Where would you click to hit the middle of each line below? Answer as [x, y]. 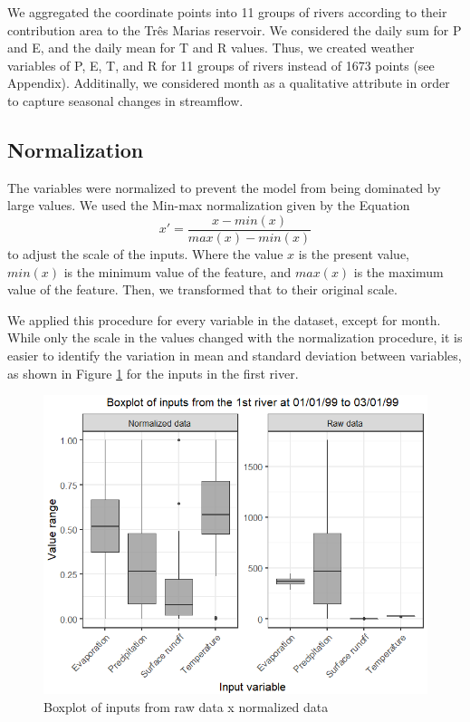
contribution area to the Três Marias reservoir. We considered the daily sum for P [235, 29]
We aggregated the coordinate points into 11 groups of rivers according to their [227, 12]
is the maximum [398, 271]
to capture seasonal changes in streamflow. [125, 100]
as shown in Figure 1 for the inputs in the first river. [153, 373]
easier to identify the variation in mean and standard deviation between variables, [235, 355]
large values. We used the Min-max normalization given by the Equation [209, 205]
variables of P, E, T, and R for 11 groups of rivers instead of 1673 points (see [221, 65]
